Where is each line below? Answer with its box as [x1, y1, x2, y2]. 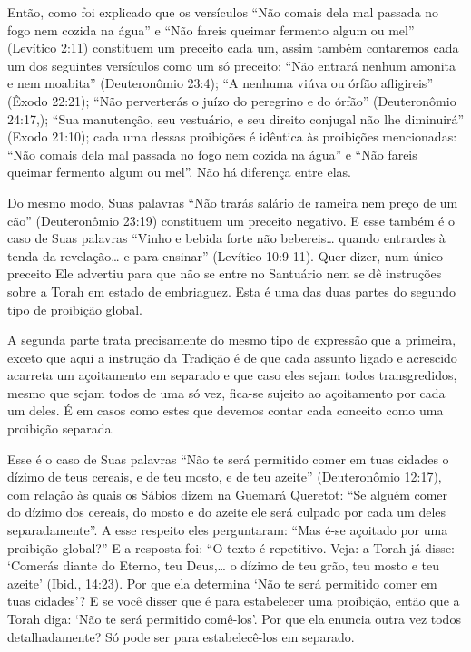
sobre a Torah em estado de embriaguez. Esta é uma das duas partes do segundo [7, 281, 456, 300]
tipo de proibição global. [7, 299, 143, 318]
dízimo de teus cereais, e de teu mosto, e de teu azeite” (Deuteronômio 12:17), [7, 467, 442, 486]
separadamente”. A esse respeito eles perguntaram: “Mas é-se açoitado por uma [7, 521, 448, 540]
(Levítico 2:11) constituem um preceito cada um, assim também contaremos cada [7, 38, 459, 57]
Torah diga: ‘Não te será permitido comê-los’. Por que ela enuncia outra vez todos [7, 609, 461, 628]
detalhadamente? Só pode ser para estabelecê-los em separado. [7, 627, 355, 646]
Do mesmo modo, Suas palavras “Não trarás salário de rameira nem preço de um [7, 192, 458, 211]
